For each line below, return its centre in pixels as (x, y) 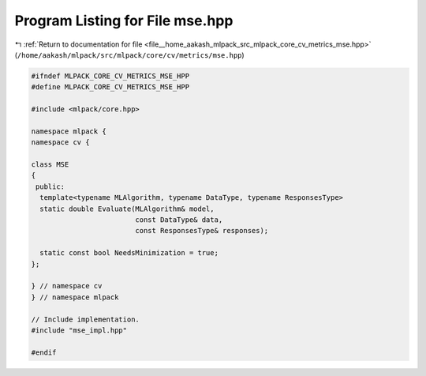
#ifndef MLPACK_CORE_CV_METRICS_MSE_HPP (110, 76)
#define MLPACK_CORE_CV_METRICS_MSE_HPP (110, 87)
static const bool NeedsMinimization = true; (129, 253)
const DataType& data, (179, 220)
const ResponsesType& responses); (202, 231)
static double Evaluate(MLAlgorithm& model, (127, 209)
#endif (44, 352)
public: (50, 186)
